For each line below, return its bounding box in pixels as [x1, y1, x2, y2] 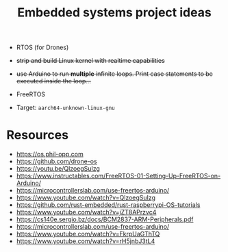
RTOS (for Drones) [16, 43, 69, 52]
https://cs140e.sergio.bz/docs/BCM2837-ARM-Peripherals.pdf [16, 215, 194, 223]
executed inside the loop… [16, 77, 92, 85]
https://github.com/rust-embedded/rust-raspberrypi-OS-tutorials [16, 201, 201, 209]
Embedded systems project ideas [17, 5, 212, 20]
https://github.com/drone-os [16, 157, 97, 165]
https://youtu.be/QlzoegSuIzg [16, 165, 101, 173]
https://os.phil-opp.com [16, 150, 84, 158]
